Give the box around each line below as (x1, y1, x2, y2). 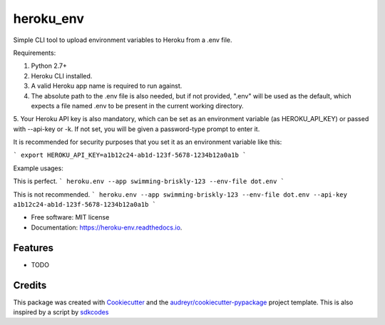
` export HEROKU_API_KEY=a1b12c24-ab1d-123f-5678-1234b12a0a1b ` (13, 151, 247, 160)
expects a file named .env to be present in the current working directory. (31, 101, 244, 110)
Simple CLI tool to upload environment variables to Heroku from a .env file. (13, 36, 232, 44)
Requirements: (13, 48, 56, 57)
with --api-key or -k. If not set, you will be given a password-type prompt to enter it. (13, 125, 260, 133)
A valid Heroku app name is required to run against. (31, 82, 183, 91)
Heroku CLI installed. (31, 71, 93, 80)
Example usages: (13, 164, 63, 172)
